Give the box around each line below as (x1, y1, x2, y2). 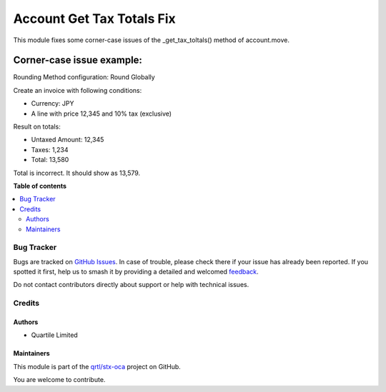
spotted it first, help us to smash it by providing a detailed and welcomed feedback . (13, 268, 259, 276)
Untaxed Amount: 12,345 (31, 136, 104, 144)
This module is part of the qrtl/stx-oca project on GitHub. (13, 362, 182, 371)
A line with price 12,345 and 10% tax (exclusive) (31, 109, 172, 118)
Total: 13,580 (31, 156, 69, 164)
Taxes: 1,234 (31, 145, 69, 154)
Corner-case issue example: (13, 54, 143, 66)
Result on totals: (13, 122, 61, 131)
